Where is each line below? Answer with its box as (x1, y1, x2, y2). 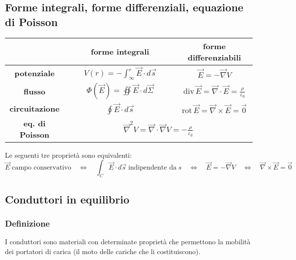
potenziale (14, 67, 55, 79)
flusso (24, 85, 46, 97)
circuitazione (9, 103, 59, 115)
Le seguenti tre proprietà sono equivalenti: (5, 149, 132, 160)
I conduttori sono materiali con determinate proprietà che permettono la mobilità (5, 236, 251, 247)
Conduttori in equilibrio (5, 191, 129, 206)
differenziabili (187, 51, 241, 63)
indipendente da (128, 164, 177, 172)
